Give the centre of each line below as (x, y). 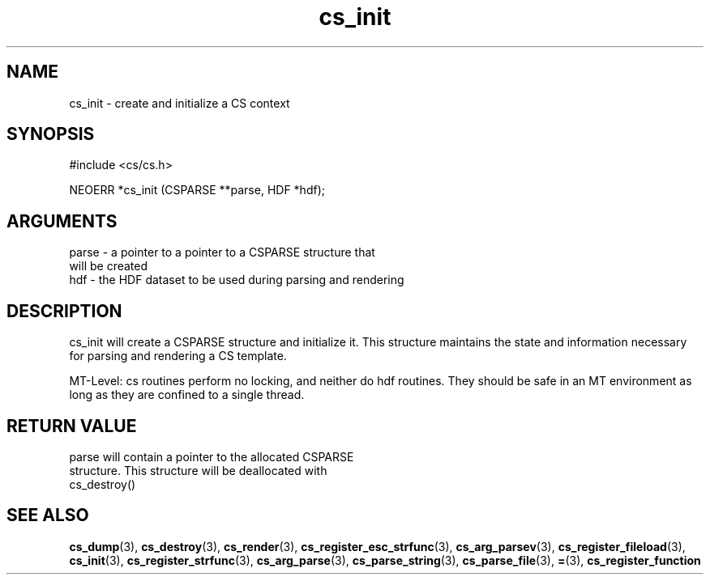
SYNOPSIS (51, 134)
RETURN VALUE (72, 426)
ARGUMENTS (62, 221)
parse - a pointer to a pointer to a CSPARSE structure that (222, 252)
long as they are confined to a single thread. (187, 395)
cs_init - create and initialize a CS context (180, 103)
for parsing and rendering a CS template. (178, 356)
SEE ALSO (48, 515)
